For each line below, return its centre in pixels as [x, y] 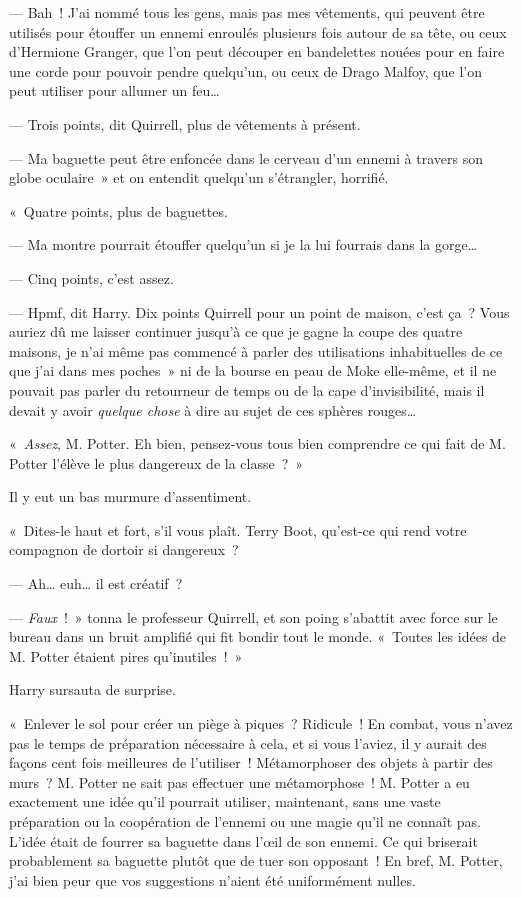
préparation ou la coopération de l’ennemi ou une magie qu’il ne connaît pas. [245, 821]
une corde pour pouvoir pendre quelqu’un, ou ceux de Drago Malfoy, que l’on [245, 70]
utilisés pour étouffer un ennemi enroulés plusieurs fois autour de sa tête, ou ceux [258, 31]
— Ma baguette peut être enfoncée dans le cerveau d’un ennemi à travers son [246, 157]
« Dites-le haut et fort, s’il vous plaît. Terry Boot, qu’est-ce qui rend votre [238, 529]
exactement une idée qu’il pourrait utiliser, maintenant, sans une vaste [225, 801]
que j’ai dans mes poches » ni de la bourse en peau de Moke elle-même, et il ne [253, 370]
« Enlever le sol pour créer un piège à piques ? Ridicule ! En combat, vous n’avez [261, 723]
